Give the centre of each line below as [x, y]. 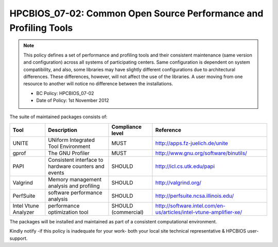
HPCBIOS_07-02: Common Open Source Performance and [136, 13]
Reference [168, 130]
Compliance [126, 127]
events [56, 173]
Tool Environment [69, 146]
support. [19, 238]
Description [63, 130]
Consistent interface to [76, 160]
